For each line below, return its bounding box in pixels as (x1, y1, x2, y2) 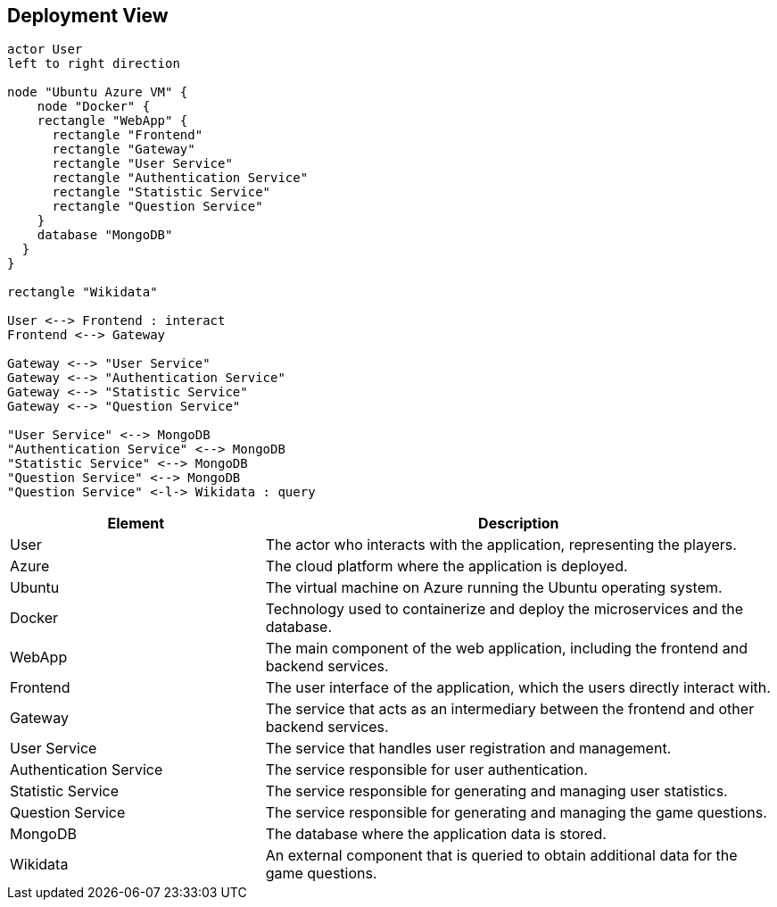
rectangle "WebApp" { (37, 113, 188, 129)
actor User (7, 42, 83, 57)
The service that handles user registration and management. (265, 739, 672, 758)
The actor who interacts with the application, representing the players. (265, 536, 737, 554)
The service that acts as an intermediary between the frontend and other (265, 700, 755, 719)
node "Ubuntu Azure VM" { (7, 85, 188, 100)
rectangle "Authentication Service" (52, 171, 309, 186)
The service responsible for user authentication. (265, 761, 588, 779)
